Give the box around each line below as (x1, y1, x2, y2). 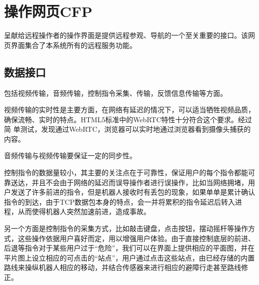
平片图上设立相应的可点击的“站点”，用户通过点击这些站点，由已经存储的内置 (4, 252, 255, 263)
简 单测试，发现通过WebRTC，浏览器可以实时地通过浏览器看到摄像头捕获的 (4, 124, 251, 134)
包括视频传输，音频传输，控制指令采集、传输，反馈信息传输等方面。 (4, 87, 227, 98)
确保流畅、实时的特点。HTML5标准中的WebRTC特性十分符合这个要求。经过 (4, 114, 252, 124)
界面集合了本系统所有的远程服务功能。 (10, 39, 136, 50)
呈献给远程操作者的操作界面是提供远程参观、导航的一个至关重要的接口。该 (4, 30, 248, 40)
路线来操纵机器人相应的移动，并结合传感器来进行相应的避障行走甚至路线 (4, 262, 241, 273)
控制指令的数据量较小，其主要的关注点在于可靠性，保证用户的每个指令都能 (4, 167, 248, 178)
